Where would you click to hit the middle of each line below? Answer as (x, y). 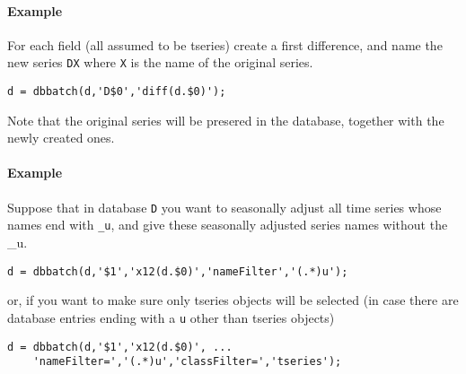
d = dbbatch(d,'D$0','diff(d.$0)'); (117, 92)
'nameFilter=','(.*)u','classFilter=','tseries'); (187, 362)
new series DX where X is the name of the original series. (160, 62)
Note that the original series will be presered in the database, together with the (226, 120)
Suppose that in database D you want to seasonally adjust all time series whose (224, 207)
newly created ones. (61, 138)
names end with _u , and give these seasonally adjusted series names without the (228, 225)
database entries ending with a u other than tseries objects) (171, 317)
